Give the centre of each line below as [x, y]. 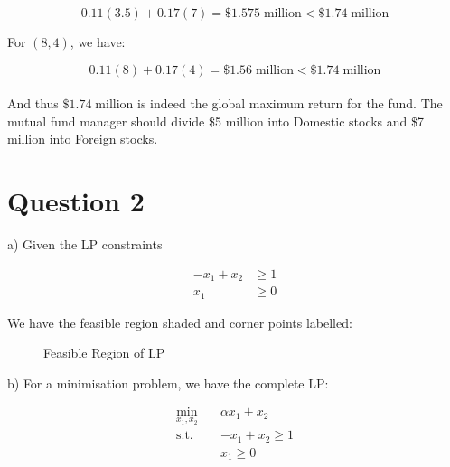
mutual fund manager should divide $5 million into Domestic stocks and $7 [216, 121]
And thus [33, 103]
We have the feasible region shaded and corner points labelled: [180, 322]
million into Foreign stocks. [83, 139]
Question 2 [76, 201]
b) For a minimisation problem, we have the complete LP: [168, 383]
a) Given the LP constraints [85, 244]
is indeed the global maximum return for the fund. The [290, 103]
